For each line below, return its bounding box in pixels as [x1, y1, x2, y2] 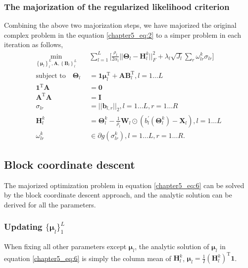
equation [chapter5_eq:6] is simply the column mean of [4, 253, 171, 263]
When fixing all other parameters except [4, 241, 127, 252]
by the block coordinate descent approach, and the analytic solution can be [4, 190, 232, 200]
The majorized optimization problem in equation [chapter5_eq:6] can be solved [4, 180, 245, 190]
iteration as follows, [4, 39, 63, 50]
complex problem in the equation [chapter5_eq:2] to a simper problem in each [4, 29, 241, 40]
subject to [36, 72, 66, 79]
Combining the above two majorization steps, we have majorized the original [4, 20, 237, 30]
